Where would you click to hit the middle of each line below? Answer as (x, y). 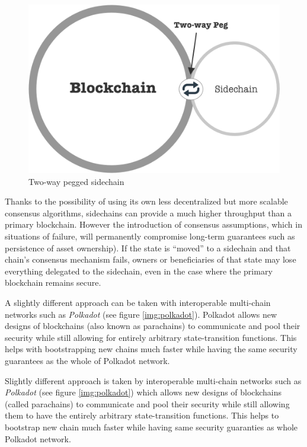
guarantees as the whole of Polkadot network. (87, 360)
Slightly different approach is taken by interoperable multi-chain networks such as (153, 380)
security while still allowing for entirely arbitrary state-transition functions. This (151, 337)
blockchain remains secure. (53, 282)
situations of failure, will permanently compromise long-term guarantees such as (150, 236)
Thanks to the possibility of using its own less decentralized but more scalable (146, 201)
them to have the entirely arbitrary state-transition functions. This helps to (142, 415)
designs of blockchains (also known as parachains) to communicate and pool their (153, 326)
